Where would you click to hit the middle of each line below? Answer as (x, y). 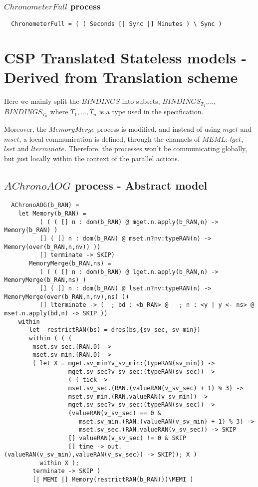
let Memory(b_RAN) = (52, 214)
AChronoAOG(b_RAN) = (45, 205)
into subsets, (141, 101)
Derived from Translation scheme (121, 77)
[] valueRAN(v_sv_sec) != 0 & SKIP (127, 438)
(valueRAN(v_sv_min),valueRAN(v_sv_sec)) (74, 455)
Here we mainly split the (42, 101)
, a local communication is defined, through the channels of (110, 138)
